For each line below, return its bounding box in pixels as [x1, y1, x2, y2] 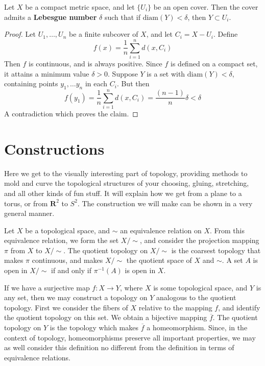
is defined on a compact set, [171, 58, 258, 68]
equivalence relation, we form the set [4, 235, 119, 246]
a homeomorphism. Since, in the [147, 322, 248, 333]
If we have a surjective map [4, 282, 90, 292]
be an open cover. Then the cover [153, 2, 258, 12]
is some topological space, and [153, 282, 248, 292]
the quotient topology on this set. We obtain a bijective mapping [4, 312, 207, 323]
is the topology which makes [50, 322, 139, 333]
